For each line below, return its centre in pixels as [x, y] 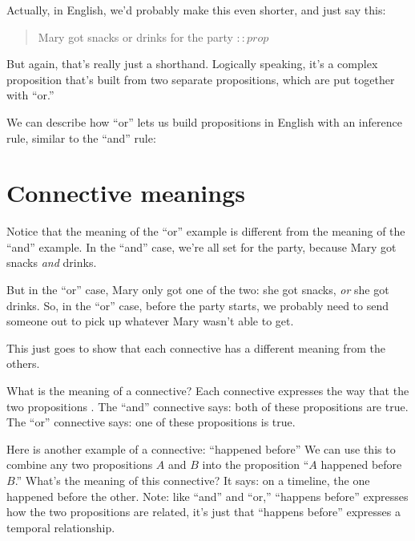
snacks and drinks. [52, 262]
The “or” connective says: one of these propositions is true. [151, 422]
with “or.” [30, 95]
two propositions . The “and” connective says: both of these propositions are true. [207, 406]
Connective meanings [126, 193]
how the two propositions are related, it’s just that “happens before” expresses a [203, 512]
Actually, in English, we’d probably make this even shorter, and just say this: [196, 10]
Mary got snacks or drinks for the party [135, 36]
